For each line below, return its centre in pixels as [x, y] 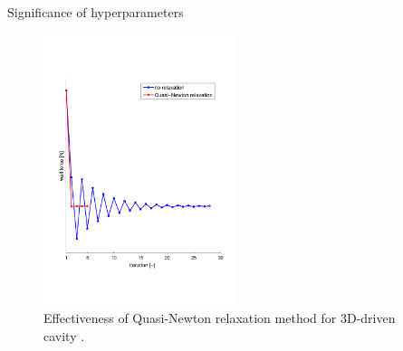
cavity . [64, 335]
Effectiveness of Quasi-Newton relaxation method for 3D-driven [220, 318]
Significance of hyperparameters [96, 12]
